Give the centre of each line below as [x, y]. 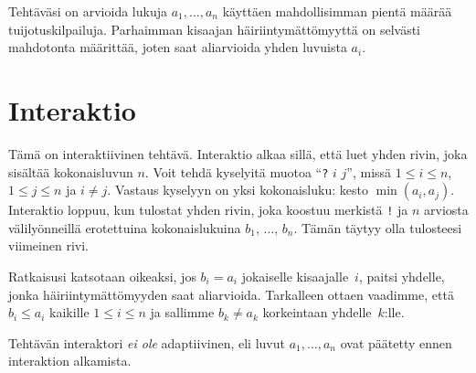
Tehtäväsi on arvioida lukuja [88, 11]
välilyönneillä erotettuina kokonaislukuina [125, 227]
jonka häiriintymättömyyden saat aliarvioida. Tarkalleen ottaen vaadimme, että [231, 294]
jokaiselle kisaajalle [295, 276]
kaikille [69, 312]
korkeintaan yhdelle [317, 312]
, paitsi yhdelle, [402, 276]
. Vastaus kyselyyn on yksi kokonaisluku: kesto [238, 190]
